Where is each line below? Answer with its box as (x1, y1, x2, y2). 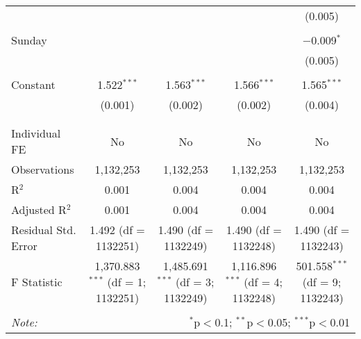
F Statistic (11, 274, 62, 290)
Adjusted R (11, 201, 67, 217)
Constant (11, 76, 56, 92)
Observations (11, 161, 74, 177)
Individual (11, 125, 61, 141)
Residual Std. (11, 222, 76, 238)
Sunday (11, 32, 47, 48)
